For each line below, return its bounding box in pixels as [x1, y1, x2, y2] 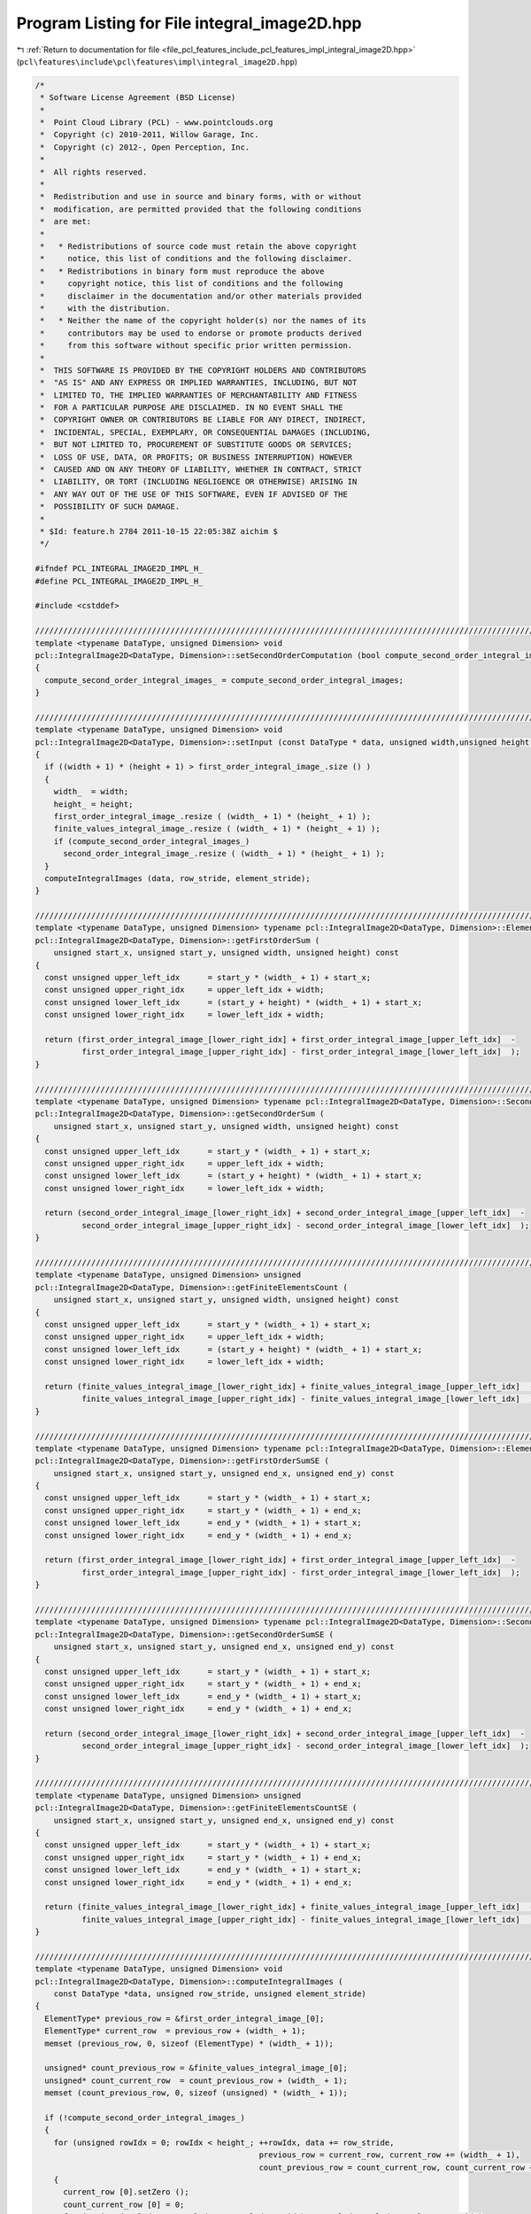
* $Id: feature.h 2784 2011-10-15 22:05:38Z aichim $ [40, 526, 278, 536]
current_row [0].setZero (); [63, 2187, 189, 2197]
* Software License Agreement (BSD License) [40, 93, 236, 103]
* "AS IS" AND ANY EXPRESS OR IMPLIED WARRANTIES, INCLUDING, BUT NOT [40, 377, 358, 388]
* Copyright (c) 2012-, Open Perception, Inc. [40, 142, 250, 152]
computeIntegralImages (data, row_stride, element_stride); [44, 873, 311, 883]
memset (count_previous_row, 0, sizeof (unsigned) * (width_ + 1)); [44, 2088, 349, 2098]
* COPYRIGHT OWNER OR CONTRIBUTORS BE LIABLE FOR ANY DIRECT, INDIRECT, [40, 414, 367, 425]
